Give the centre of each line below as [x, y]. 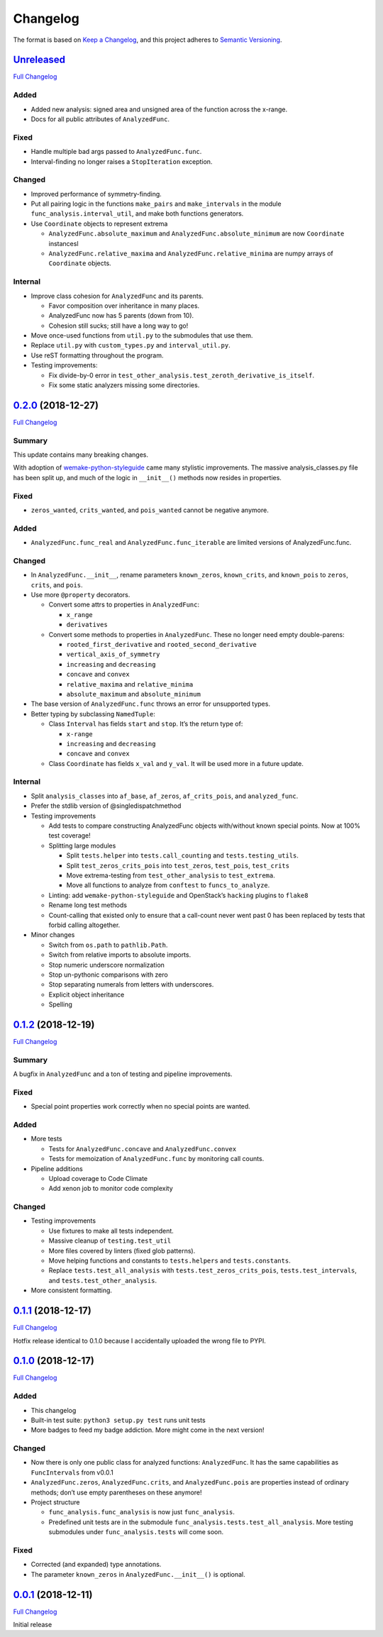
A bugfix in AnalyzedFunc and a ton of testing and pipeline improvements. [123, 1074]
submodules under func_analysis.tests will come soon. [136, 1532]
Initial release [33, 1625]
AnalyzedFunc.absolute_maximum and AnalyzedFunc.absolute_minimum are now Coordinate [196, 233]
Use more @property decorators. [81, 595]
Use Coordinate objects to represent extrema [99, 223]
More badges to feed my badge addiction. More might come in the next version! [148, 1430]
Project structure [56, 1502]
